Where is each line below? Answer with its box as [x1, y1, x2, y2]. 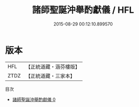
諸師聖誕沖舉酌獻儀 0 [12, 96, 56, 102]
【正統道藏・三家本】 [25, 72, 76, 79]
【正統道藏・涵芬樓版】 [25, 63, 81, 70]
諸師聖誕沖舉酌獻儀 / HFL [32, 4, 135, 16]
